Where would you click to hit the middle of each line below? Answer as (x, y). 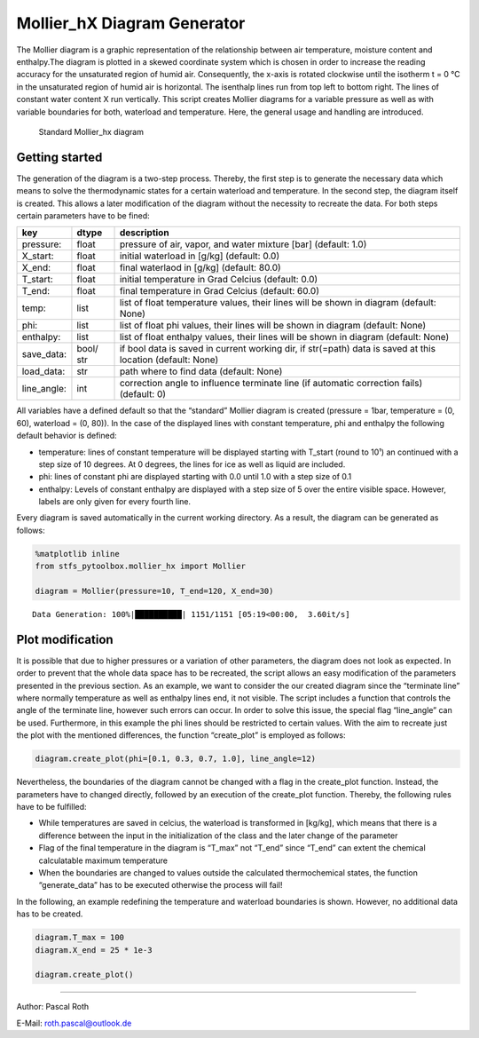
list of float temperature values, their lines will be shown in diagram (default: (278, 303)
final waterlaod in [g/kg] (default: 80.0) (200, 268)
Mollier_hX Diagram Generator (131, 23)
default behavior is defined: (67, 436)
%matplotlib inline (77, 554)
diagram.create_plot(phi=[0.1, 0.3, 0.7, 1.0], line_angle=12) (176, 759)
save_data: (44, 354)
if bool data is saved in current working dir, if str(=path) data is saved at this (278, 349)
